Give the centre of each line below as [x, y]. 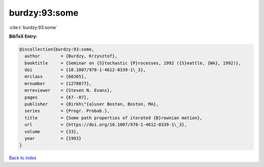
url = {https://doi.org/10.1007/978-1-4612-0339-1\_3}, [106, 125]
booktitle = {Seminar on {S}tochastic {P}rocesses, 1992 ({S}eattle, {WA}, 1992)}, [133, 63]
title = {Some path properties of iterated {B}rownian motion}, [114, 118]
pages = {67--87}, [57, 97]
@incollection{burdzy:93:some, [57, 49]
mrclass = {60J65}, [55, 77]
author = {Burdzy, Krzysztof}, [71, 56]
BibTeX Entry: [23, 36]
